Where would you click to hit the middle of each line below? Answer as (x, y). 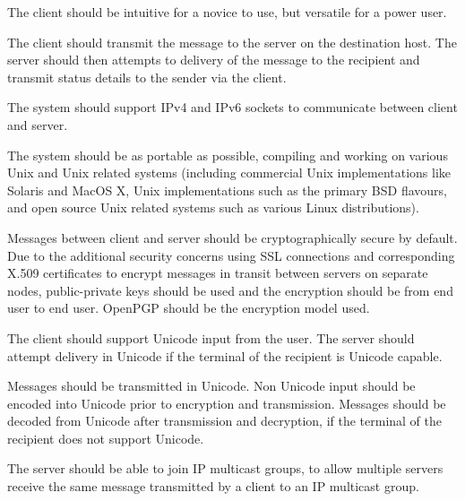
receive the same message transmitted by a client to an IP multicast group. (213, 486)
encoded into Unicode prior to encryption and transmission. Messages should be (227, 403)
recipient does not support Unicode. (106, 438)
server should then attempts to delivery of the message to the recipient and (214, 60)
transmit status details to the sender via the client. (147, 77)
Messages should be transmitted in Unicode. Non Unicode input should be (211, 386)
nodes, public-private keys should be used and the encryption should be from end (230, 290)
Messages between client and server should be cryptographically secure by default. (232, 237)
